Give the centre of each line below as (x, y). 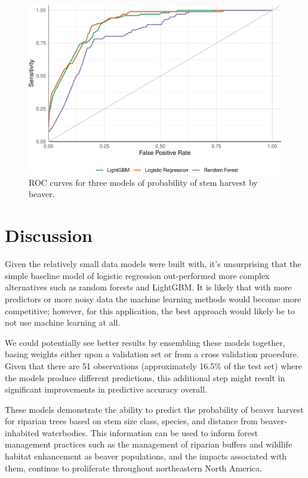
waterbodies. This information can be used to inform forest (150, 432)
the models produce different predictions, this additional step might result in (145, 377)
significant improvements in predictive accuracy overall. (106, 389)
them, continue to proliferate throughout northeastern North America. (133, 468)
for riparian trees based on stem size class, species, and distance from (131, 421)
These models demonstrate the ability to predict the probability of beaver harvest (154, 409)
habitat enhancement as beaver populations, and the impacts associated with (146, 456)
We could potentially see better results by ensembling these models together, (145, 342)
